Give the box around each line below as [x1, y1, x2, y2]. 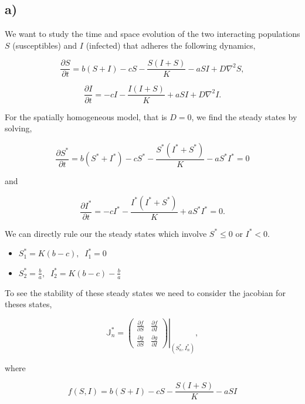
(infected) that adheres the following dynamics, [86, 39, 256, 51]
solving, [5, 122, 32, 134]
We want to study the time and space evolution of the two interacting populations [5, 28, 300, 40]
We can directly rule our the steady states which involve [5, 227, 207, 239]
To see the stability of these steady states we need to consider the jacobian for [5, 286, 286, 298]
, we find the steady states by [191, 110, 297, 123]
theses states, [5, 298, 52, 310]
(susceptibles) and [12, 39, 77, 51]
